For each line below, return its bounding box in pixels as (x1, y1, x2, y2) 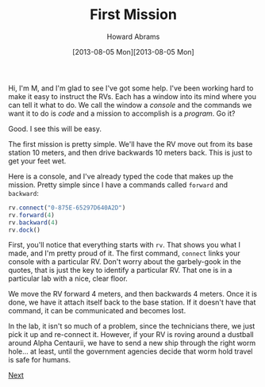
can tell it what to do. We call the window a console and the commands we (8, 100, 252, 109)
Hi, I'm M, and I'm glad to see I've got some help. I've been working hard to (8, 83, 254, 93)
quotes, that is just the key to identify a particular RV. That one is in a (8, 266, 232, 275)
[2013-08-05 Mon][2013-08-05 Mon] (72, 47, 194, 56)
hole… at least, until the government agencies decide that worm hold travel (8, 347, 253, 356)
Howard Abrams (106, 32, 160, 41)
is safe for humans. (8, 355, 71, 365)
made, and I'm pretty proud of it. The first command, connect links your (8, 248, 240, 259)
